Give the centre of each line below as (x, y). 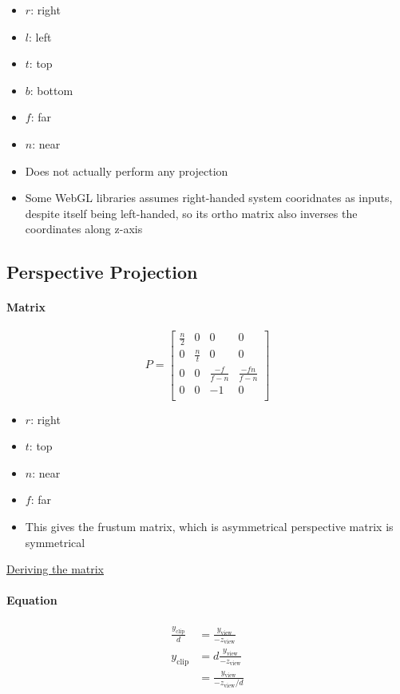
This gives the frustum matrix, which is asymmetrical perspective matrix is (209, 527)
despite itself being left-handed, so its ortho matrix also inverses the (191, 213)
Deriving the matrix (55, 569)
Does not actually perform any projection (127, 171)
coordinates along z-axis (84, 229)
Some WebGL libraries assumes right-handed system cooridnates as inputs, (209, 198)
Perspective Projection (102, 272)
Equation (32, 600)
